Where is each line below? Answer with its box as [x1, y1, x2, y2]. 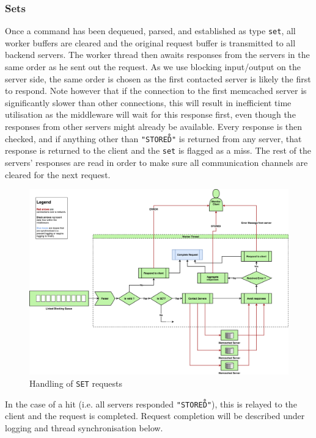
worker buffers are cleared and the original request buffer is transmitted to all [5, 36, 296, 49]
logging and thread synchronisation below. [5, 421, 163, 434]
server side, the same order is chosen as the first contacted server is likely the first [5, 72, 311, 85]
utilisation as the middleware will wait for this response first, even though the [5, 108, 296, 121]
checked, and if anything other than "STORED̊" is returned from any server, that [5, 132, 302, 145]
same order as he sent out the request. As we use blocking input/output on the [5, 60, 301, 73]
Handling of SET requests [29, 377, 122, 390]
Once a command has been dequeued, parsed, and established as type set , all [5, 24, 296, 37]
